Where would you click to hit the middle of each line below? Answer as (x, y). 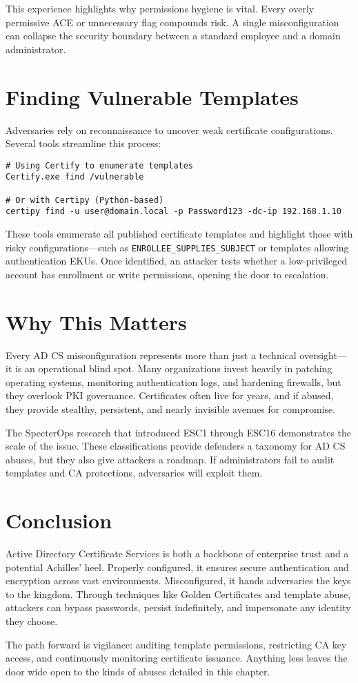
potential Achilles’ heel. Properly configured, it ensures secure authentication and (177, 567)
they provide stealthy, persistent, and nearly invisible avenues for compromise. (171, 408)
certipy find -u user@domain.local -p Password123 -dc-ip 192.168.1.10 (173, 212)
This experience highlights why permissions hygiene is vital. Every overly (160, 8)
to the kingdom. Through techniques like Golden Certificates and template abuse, (178, 594)
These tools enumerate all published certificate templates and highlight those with (179, 233)
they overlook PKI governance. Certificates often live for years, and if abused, (170, 395)
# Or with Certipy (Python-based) (85, 200)
